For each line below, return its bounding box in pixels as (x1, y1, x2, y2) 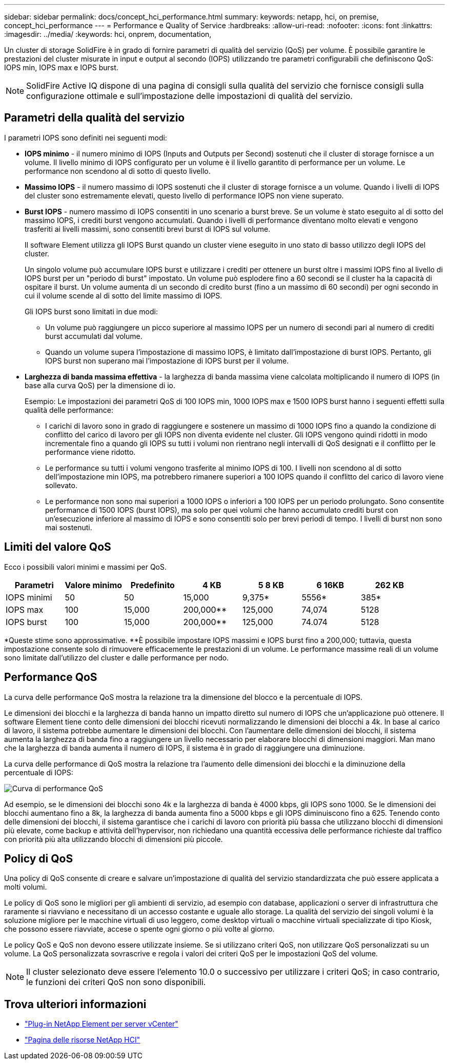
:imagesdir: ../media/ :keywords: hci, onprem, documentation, (4, 30, 212, 38)
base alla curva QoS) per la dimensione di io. (25, 380, 176, 390)
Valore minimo (65, 579, 123, 590)
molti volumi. (4, 882, 47, 892)
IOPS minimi (6, 592, 52, 603)
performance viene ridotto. (45, 447, 136, 456)
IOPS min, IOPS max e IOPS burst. (4, 63, 118, 72)
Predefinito (130, 579, 175, 590)
